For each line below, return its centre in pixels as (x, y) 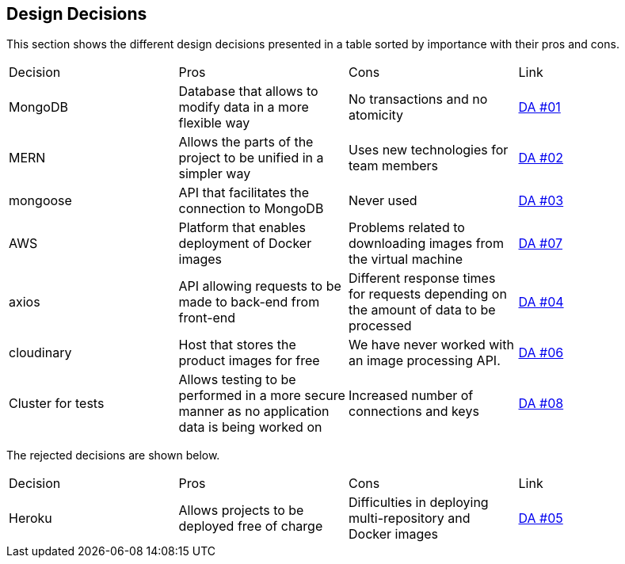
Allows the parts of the (246, 142)
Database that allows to (248, 91)
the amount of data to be (422, 310)
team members (394, 166)
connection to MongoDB (251, 209)
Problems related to (407, 228)
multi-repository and (410, 518)
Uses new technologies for (429, 150)
